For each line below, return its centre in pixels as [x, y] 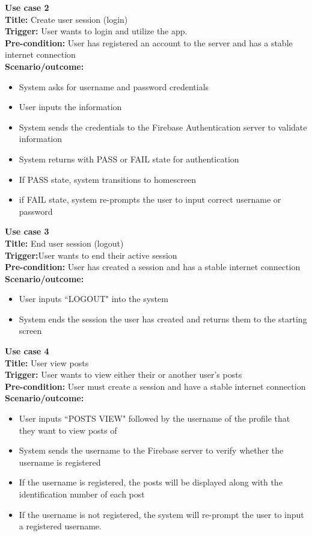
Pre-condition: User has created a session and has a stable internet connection [153, 267]
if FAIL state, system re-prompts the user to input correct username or [150, 199]
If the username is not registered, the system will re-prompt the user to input [161, 514]
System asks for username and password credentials [114, 86]
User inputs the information [70, 107]
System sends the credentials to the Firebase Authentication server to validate [163, 127]
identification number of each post [82, 494]
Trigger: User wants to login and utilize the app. [96, 31]
